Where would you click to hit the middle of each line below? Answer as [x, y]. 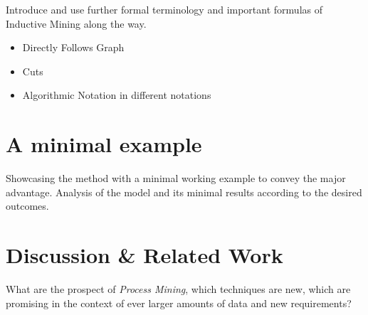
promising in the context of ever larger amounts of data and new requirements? [179, 303]
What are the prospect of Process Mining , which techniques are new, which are [178, 289]
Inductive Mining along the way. [76, 23]
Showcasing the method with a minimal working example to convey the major [176, 178]
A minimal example [104, 144]
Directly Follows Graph [73, 47]
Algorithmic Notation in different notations [117, 95]
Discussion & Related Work [144, 255]
